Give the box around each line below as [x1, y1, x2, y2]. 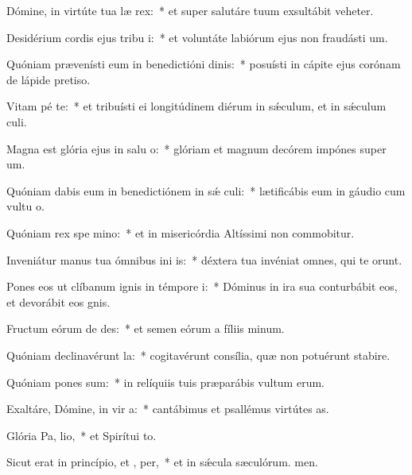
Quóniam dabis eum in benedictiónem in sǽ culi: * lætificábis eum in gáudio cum [6, 182, 406, 199]
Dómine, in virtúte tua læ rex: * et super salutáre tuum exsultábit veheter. [6, 2, 374, 18]
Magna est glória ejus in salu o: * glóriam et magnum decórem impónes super [6, 140, 387, 156]
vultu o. [6, 198, 45, 214]
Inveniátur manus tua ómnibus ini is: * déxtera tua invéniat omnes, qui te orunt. [6, 251, 402, 268]
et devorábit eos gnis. [6, 293, 111, 310]
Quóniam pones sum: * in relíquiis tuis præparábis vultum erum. [6, 373, 325, 390]
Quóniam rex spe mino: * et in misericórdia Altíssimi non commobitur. [6, 224, 355, 241]
